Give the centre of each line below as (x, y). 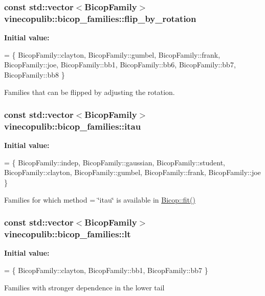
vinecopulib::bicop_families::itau (73, 126)
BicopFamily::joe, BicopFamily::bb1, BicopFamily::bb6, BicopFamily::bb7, (120, 65)
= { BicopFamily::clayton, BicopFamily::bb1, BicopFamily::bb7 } (106, 270)
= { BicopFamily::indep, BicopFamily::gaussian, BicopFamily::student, (115, 162)
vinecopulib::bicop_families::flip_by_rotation (100, 18)
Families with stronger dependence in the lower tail (84, 287)
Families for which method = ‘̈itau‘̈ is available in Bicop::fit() (100, 199)
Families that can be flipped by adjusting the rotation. (90, 92)
